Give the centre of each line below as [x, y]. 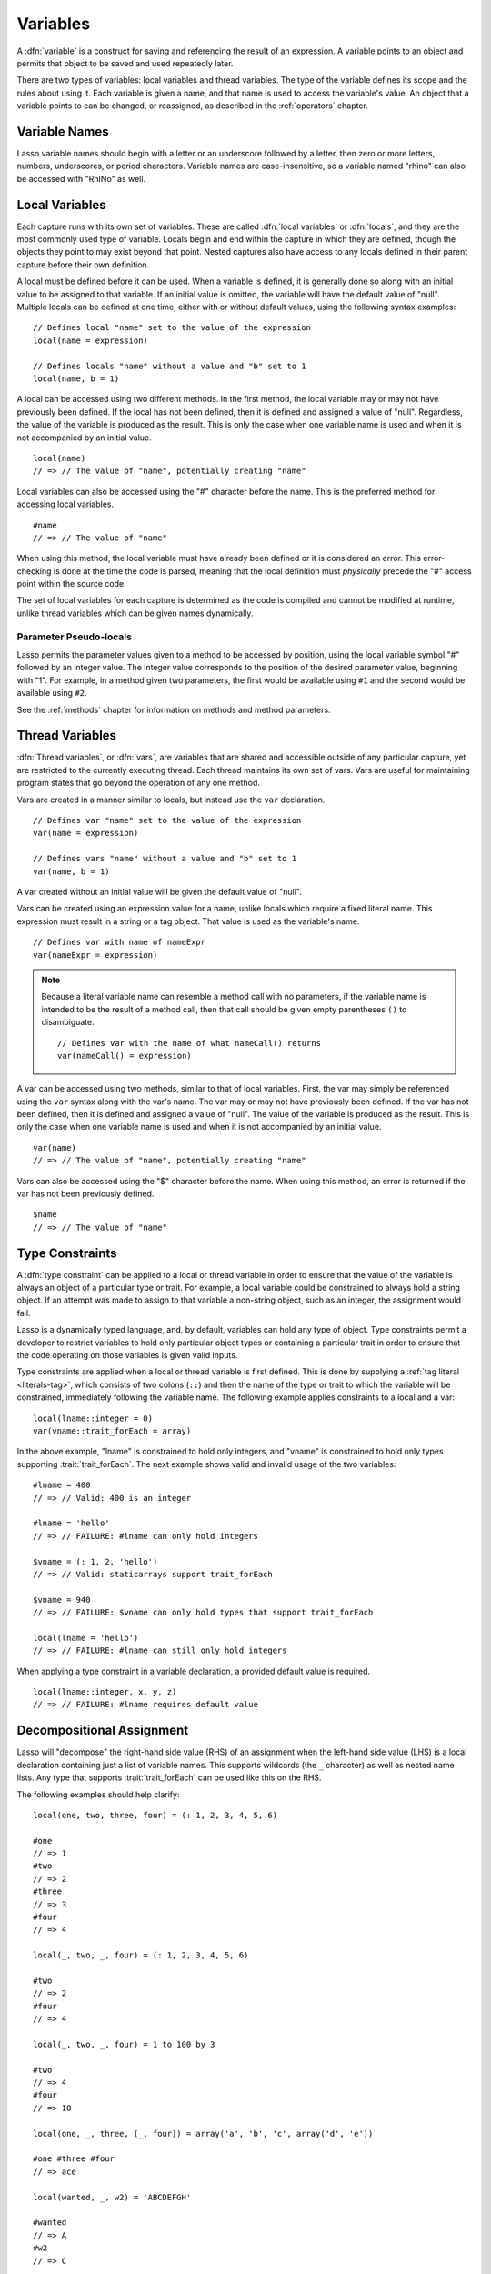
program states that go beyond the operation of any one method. [139, 783]
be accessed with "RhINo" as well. [81, 178]
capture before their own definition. [83, 265]
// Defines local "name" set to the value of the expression [172, 328]
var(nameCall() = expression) [125, 1056]
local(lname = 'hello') [86, 1638]
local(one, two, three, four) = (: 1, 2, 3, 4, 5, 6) [155, 1815]
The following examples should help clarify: [98, 1794]
